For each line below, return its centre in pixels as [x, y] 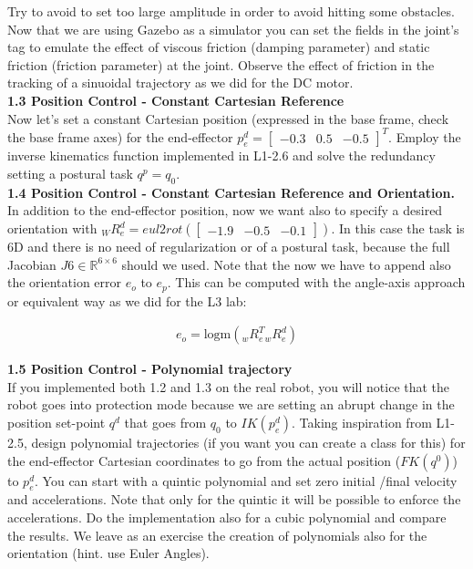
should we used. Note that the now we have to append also [286, 264]
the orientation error [65, 282]
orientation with [52, 228]
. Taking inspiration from [362, 423]
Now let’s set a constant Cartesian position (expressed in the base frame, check [228, 118]
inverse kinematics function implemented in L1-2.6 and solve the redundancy [221, 155]
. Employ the [425, 136]
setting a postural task [70, 174]
